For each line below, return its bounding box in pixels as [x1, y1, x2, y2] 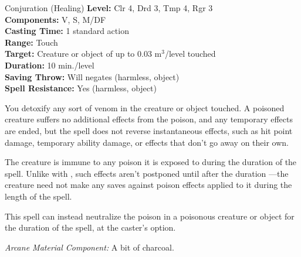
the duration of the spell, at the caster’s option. [5, 221, 176, 234]
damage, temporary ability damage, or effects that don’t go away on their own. [5, 136, 289, 148]
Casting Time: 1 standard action [5, 25, 129, 37]
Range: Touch [5, 36, 58, 48]
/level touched [164, 47, 216, 60]
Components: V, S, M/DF [5, 13, 106, 25]
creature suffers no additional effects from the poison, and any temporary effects [5, 113, 293, 125]
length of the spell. [5, 190, 72, 202]
